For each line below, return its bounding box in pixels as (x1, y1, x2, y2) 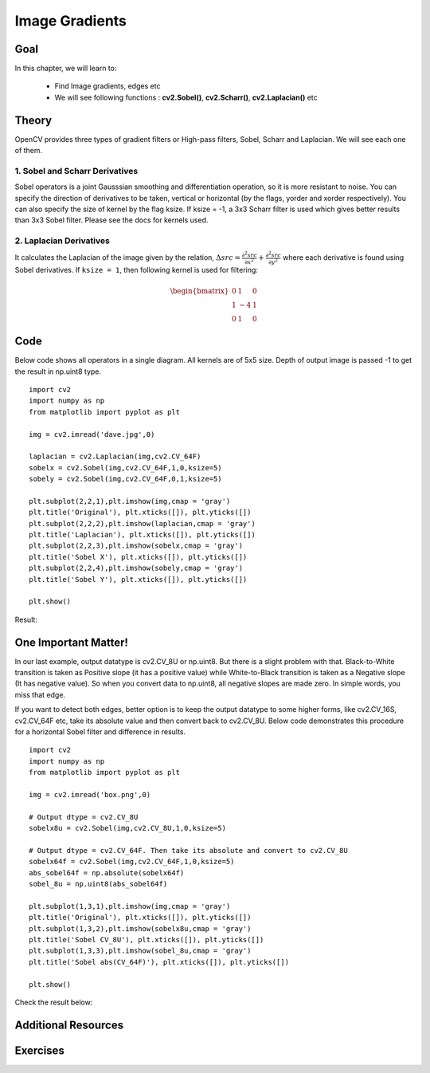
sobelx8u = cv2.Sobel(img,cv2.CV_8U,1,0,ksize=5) (29, 823, 227, 833)
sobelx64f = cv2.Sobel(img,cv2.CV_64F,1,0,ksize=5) (29, 857, 235, 867)
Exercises (14, 1044, 65, 1057)
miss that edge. (14, 690, 66, 699)
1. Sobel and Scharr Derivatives (14, 165, 139, 176)
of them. (14, 146, 43, 155)
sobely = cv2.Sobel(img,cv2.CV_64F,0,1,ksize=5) (29, 474, 222, 484)
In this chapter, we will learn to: (14, 64, 117, 73)
